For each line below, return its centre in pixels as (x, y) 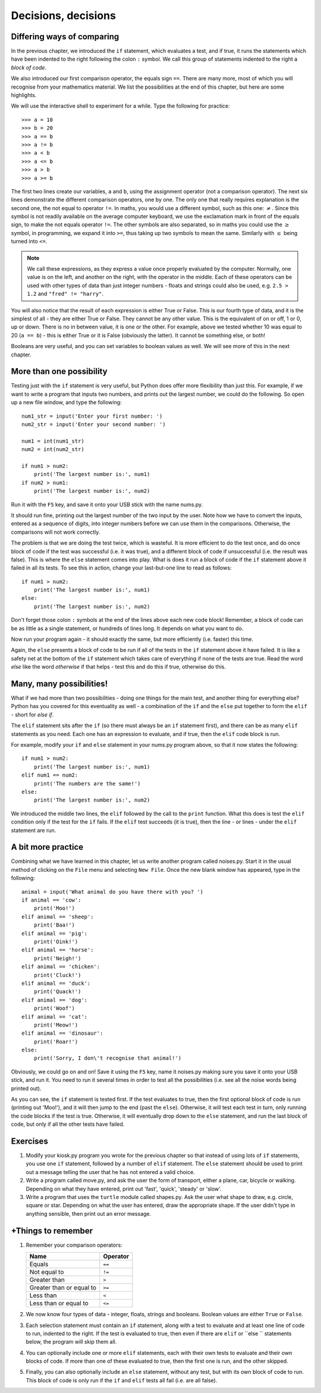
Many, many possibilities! (59, 684)
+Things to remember (52, 1231)
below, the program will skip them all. (71, 1342)
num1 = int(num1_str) (53, 441)
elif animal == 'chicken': (61, 967)
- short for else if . (32, 715)
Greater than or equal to (63, 1288)
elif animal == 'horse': (58, 950)
